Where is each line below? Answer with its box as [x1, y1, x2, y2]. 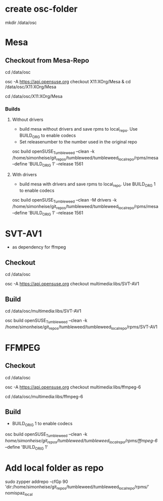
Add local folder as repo [5, 462, 104, 473]
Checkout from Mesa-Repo [5, 56, 89, 65]
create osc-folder [5, 3, 78, 15]
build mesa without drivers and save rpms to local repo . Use [19, 126, 138, 133]
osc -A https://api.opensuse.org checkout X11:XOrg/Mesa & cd [5, 78, 131, 84]
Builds [5, 105, 20, 112]
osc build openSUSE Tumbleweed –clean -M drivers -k [12, 197, 117, 204]
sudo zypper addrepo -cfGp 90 [5, 478, 68, 484]
